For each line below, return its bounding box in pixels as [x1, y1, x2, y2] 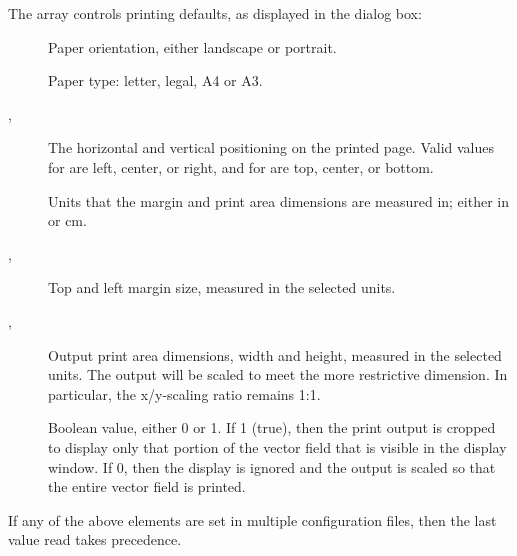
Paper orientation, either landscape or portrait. [48, 36, 337, 57]
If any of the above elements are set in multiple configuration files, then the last [8, 509, 497, 530]
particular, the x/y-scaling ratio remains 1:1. [48, 383, 321, 404]
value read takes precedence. [8, 529, 182, 550]
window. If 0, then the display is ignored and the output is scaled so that [48, 456, 496, 477]
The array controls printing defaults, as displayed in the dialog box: [8, 3, 422, 23]
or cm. [48, 210, 87, 231]
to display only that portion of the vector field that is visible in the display [48, 436, 507, 457]
